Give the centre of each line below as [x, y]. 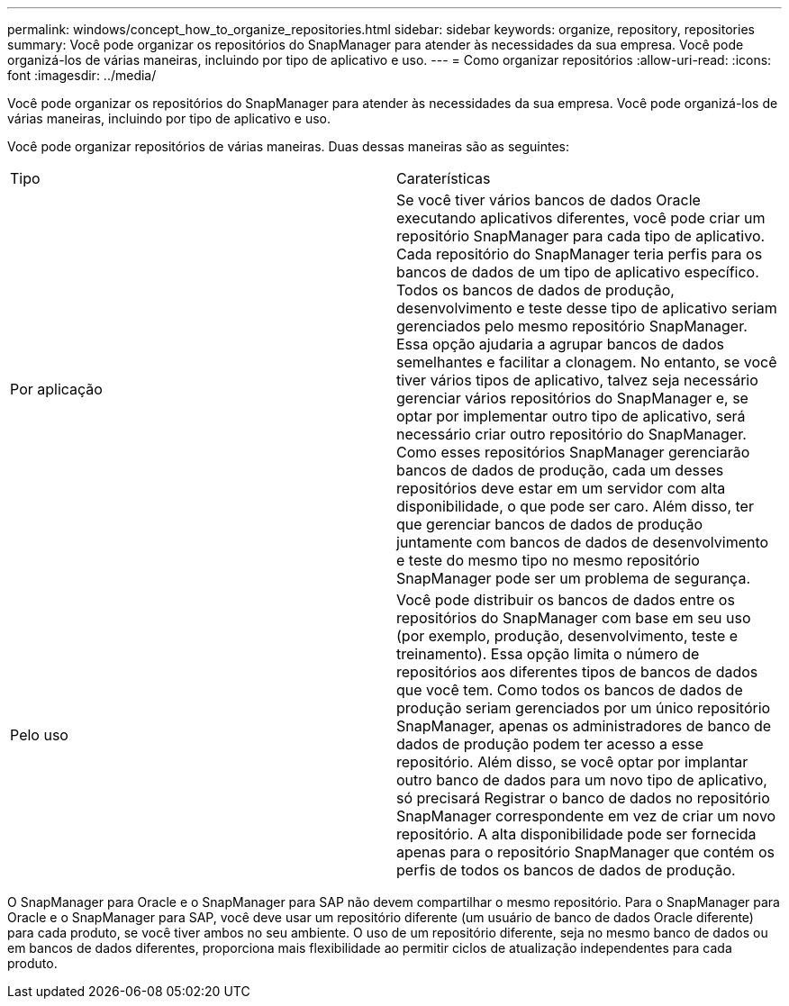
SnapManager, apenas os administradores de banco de [584, 726]
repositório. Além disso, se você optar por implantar [572, 762]
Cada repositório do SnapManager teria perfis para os [580, 254]
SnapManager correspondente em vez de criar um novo [586, 816]
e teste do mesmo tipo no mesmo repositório [548, 560]
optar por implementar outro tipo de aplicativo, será [571, 416]
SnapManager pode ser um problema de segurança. [573, 578]
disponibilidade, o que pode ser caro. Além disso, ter [575, 506]
